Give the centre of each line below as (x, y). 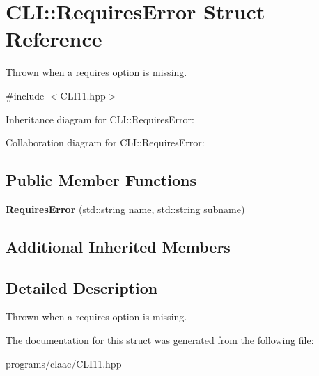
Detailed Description (82, 287)
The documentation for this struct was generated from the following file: (160, 340)
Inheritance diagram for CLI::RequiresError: (100, 119)
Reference (54, 39)
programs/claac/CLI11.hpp (64, 363)
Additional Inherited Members (118, 246)
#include (25, 95)
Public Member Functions (101, 180)
